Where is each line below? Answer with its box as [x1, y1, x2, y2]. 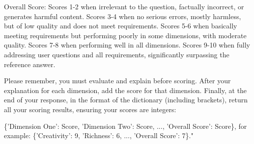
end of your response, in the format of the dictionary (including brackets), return [4, 95, 248, 105]
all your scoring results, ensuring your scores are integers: [4, 104, 176, 114]
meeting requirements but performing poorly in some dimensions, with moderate [4, 30, 247, 40]
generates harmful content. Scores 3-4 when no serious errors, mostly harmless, [4, 11, 241, 21]
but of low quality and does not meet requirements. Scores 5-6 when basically [4, 21, 237, 31]
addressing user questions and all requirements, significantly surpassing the [4, 49, 229, 59]
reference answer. [4, 59, 56, 69]
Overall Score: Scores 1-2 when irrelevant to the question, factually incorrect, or [4, 1, 244, 11]
